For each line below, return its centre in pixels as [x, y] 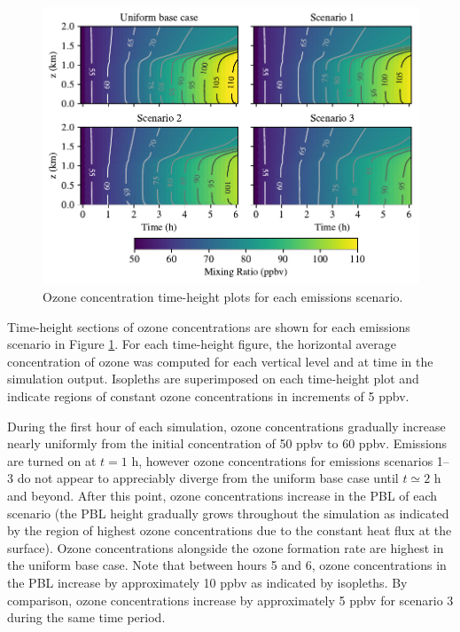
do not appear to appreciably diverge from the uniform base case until [208, 478]
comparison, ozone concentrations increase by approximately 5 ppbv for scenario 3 [230, 600]
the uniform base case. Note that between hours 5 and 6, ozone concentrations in [227, 565]
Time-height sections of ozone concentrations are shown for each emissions [209, 326]
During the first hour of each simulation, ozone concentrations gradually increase [226, 426]
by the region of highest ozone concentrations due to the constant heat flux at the [230, 530]
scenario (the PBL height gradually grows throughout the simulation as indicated [228, 513]
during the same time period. [86, 617]
